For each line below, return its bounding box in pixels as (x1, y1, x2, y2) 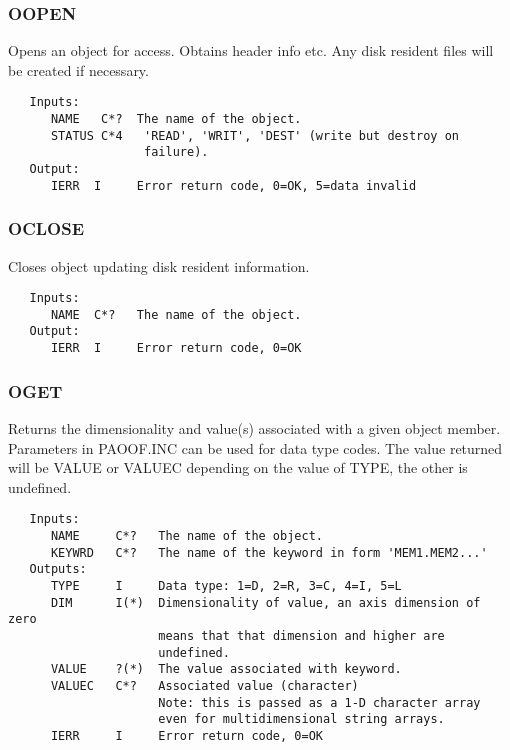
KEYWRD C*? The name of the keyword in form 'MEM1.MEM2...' (50, 545, 488, 560)
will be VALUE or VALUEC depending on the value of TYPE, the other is (8, 457, 468, 478)
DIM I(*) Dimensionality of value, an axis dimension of (50, 595, 481, 610)
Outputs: (29, 562, 87, 577)
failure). (144, 145, 209, 160)
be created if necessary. (8, 59, 149, 80)
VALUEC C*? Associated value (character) (50, 678, 359, 693)
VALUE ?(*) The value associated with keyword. (50, 662, 402, 677)
